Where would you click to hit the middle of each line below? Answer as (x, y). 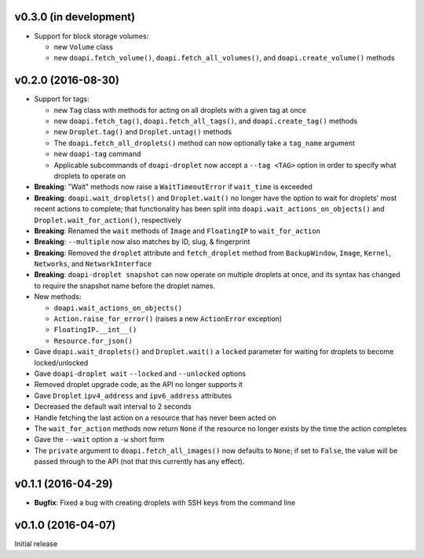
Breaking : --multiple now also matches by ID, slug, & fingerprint (142, 242)
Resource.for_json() (93, 341)
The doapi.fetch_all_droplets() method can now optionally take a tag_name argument (205, 143)
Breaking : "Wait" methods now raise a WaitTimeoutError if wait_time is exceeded (174, 187)
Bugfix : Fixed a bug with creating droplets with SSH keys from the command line (165, 503)
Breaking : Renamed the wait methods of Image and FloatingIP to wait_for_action (177, 231)
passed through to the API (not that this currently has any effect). (139, 461)
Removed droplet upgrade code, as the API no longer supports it (139, 385)
